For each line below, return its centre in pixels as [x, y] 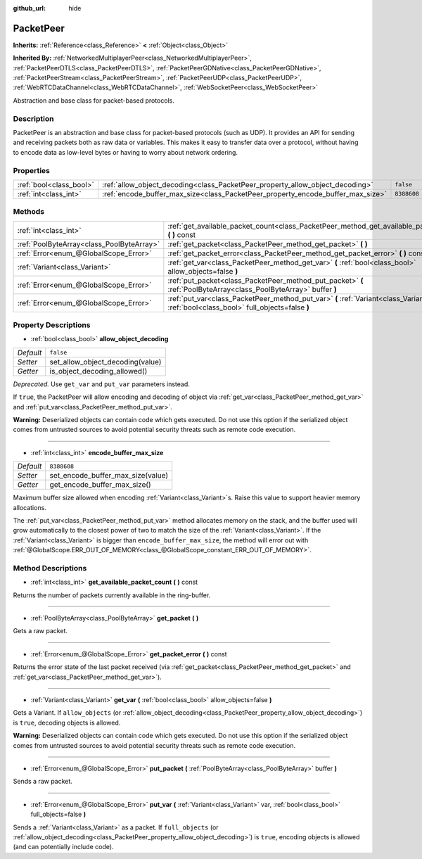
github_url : [29, 8]
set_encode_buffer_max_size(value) [109, 476]
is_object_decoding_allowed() [98, 371]
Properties [32, 170]
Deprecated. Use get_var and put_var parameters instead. [101, 384]
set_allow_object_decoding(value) [105, 362]
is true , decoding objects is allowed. [67, 723]
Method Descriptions [50, 568]
